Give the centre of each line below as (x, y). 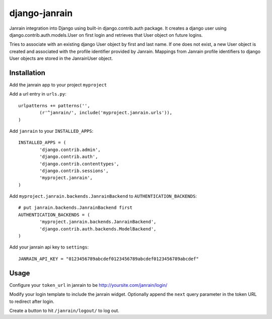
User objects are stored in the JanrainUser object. (61, 58)
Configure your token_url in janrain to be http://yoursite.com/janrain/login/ (88, 285)
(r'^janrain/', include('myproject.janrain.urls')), (106, 113)
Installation (27, 73)
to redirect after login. (32, 301)
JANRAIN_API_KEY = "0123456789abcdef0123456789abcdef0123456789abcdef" (109, 259)
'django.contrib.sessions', (74, 171)
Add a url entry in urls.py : (38, 94)
